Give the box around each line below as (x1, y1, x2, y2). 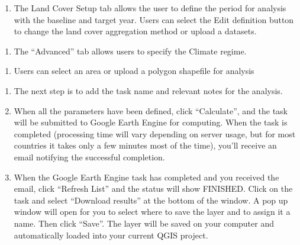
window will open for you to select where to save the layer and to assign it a (14, 205, 291, 218)
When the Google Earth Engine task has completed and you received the (14, 170, 279, 183)
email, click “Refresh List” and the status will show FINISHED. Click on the (14, 182, 293, 195)
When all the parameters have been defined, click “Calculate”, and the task (14, 104, 288, 117)
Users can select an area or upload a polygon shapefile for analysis (14, 65, 254, 77)
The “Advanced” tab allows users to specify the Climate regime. (14, 44, 247, 57)
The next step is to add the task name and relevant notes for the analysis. (14, 84, 283, 96)
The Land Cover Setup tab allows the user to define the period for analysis (14, 2, 286, 14)
